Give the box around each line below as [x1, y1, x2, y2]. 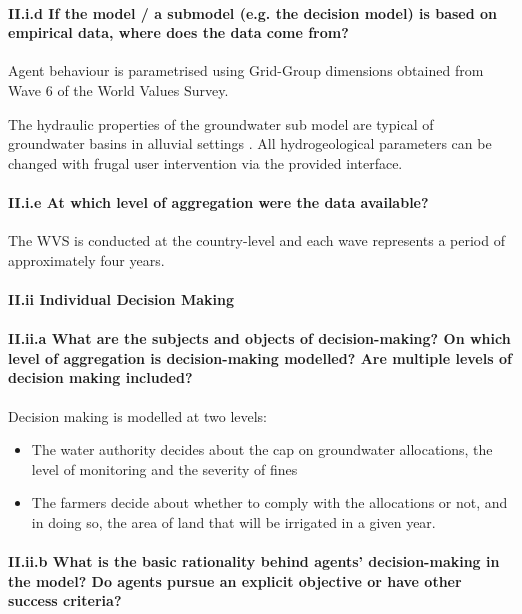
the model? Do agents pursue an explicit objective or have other [8, 570, 462, 591]
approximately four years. [8, 249, 165, 270]
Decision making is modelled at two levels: [8, 405, 267, 426]
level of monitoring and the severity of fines [31, 458, 298, 479]
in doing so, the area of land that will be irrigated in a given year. [31, 511, 436, 532]
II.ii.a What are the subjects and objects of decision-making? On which [8, 328, 511, 349]
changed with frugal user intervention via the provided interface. [8, 152, 403, 173]
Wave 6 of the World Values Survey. [8, 79, 229, 100]
